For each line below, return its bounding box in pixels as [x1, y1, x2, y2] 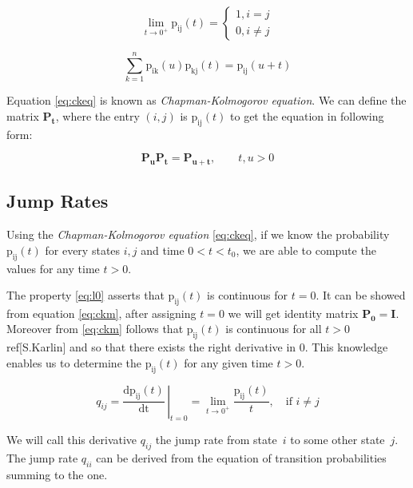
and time [141, 241, 185, 258]
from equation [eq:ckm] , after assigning [6, 304, 197, 321]
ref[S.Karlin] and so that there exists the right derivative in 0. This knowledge [6, 339, 388, 355]
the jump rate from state [155, 431, 277, 448]
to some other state [290, 431, 385, 448]
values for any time [6, 260, 100, 276]
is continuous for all [225, 320, 322, 337]
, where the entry [55, 107, 140, 124]
